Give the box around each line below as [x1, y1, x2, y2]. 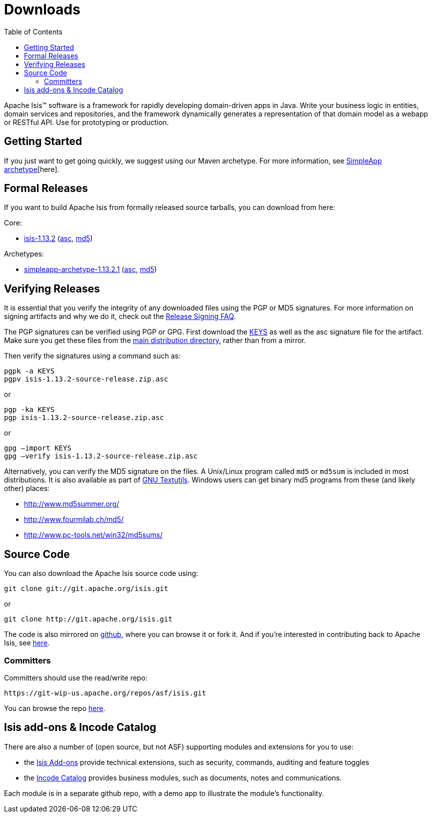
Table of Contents [4, 27, 63, 36]
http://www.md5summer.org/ [24, 499, 119, 508]
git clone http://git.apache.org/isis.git [4, 615, 173, 623]
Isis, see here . [4, 638, 50, 647]
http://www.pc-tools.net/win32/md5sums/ [24, 530, 163, 539]
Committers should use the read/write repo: [4, 673, 148, 682]
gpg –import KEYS [4, 444, 71, 452]
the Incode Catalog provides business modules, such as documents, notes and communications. [24, 773, 342, 782]
